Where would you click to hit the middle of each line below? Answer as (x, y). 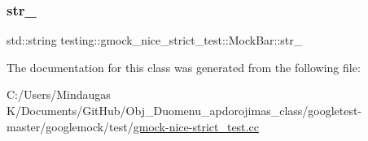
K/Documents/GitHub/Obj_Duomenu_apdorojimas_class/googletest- (184, 110)
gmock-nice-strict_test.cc (196, 126)
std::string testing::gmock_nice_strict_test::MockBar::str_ (155, 40)
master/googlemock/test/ (70, 126)
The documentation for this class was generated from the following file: (184, 67)
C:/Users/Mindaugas (59, 94)
